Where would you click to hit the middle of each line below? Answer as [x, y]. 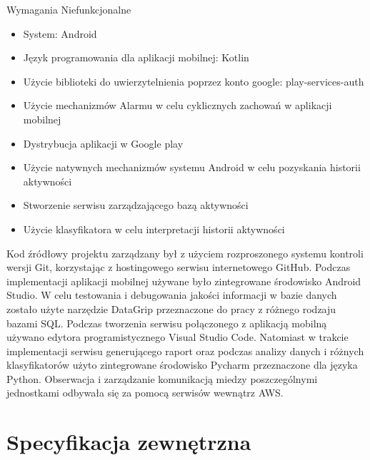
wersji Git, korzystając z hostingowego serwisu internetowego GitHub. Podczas [179, 267]
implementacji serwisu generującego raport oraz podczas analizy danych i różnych [185, 351]
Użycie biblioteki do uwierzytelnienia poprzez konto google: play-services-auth [194, 81]
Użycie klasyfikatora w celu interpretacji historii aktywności [154, 229]
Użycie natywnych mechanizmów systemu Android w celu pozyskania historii [192, 167]
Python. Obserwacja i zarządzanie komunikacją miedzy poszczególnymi [162, 378]
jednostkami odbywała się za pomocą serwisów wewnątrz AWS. [145, 393]
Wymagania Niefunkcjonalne [69, 9]
